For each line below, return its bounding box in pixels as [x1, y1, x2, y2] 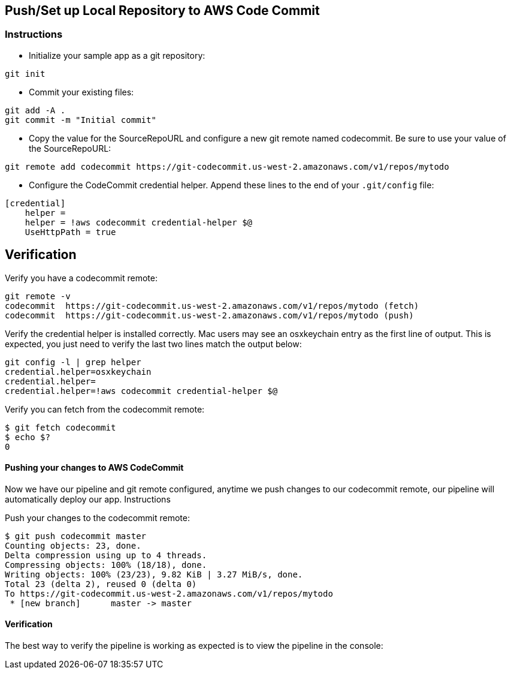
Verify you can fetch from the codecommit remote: [5, 404, 205, 414]
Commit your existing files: [29, 86, 134, 97]
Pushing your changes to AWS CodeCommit [5, 462, 184, 473]
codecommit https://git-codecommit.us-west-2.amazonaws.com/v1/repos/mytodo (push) [5, 310, 414, 320]
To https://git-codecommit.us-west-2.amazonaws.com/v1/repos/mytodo [5, 588, 333, 598]
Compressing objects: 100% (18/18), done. [5, 559, 207, 570]
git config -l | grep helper [5, 357, 141, 367]
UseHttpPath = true [25, 227, 116, 237]
